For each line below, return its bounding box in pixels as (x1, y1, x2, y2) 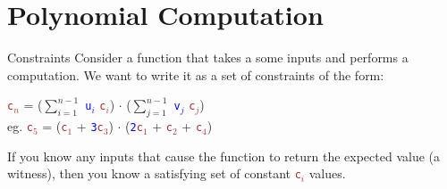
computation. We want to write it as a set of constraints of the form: (7, 65, 384, 84)
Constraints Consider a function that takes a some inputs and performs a (7, 48, 409, 67)
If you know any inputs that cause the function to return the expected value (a (7, 146, 441, 165)
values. (308, 164, 346, 183)
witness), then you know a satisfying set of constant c (7, 164, 301, 183)
